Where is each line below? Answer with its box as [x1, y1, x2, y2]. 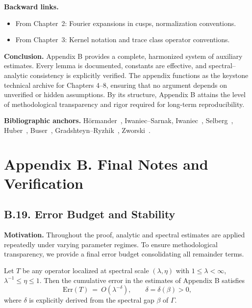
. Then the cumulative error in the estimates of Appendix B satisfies [39, 275, 245, 285]
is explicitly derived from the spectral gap [29, 295, 154, 305]
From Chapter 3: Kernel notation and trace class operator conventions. [15, 34, 230, 45]
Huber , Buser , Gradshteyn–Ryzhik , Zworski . [4, 125, 151, 135]
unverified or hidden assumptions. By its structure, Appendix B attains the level [4, 89, 246, 100]
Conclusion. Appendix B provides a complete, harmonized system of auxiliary [4, 51, 243, 61]
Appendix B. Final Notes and [4, 154, 208, 174]
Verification [4, 173, 83, 193]
